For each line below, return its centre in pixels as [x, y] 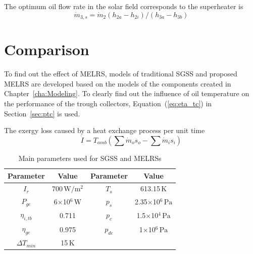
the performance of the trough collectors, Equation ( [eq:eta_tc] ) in [108, 103]
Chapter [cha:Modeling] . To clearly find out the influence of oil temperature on [127, 93]
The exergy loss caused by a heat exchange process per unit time [105, 130]
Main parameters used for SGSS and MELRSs [90, 158]
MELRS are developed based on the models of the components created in [118, 83]
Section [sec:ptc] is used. [42, 113]
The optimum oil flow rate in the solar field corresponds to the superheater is [124, 6]
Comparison [47, 49]
